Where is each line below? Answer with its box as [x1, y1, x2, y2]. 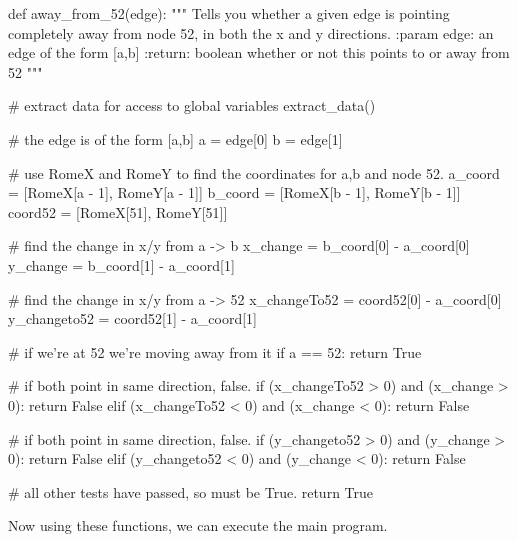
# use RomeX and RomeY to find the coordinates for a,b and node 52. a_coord [8, 162, 500, 183]
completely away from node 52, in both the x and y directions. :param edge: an [8, 22, 494, 43]
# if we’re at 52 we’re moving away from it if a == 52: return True [8, 341, 422, 362]
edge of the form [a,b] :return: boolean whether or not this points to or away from [8, 42, 510, 63]
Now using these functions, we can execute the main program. [8, 515, 388, 536]
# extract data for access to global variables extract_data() [8, 95, 376, 116]
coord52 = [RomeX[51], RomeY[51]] [8, 201, 228, 222]
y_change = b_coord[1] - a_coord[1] [8, 254, 235, 275]
